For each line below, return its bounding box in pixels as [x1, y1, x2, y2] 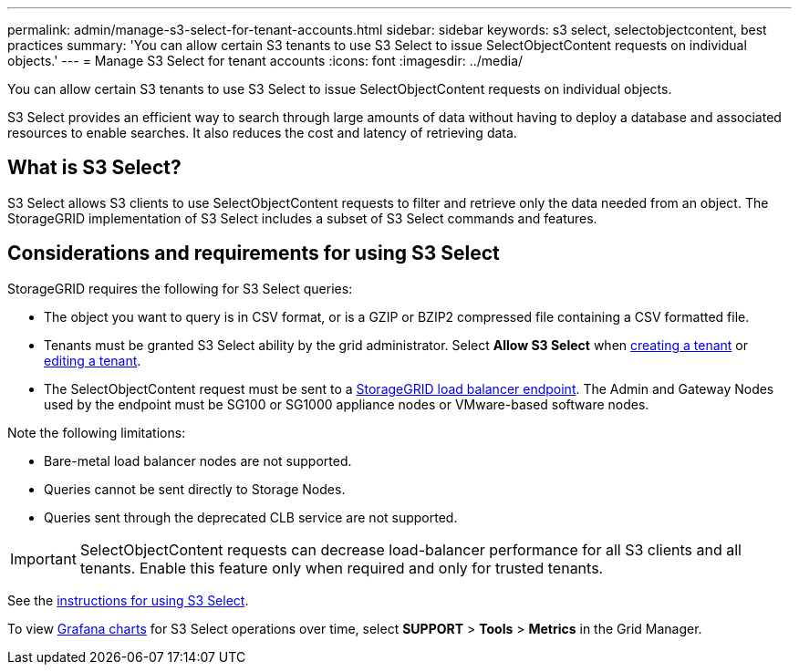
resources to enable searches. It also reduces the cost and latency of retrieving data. [7, 125, 517, 140]
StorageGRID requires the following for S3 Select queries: [7, 280, 353, 296]
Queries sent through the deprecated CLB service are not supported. [44, 509, 458, 525]
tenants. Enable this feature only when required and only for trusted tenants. [79, 558, 604, 577]
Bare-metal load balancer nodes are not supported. [44, 452, 352, 469]
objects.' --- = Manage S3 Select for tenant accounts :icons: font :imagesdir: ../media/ [7, 53, 524, 68]
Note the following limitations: [7, 424, 186, 440]
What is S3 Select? [7, 156, 182, 180]
